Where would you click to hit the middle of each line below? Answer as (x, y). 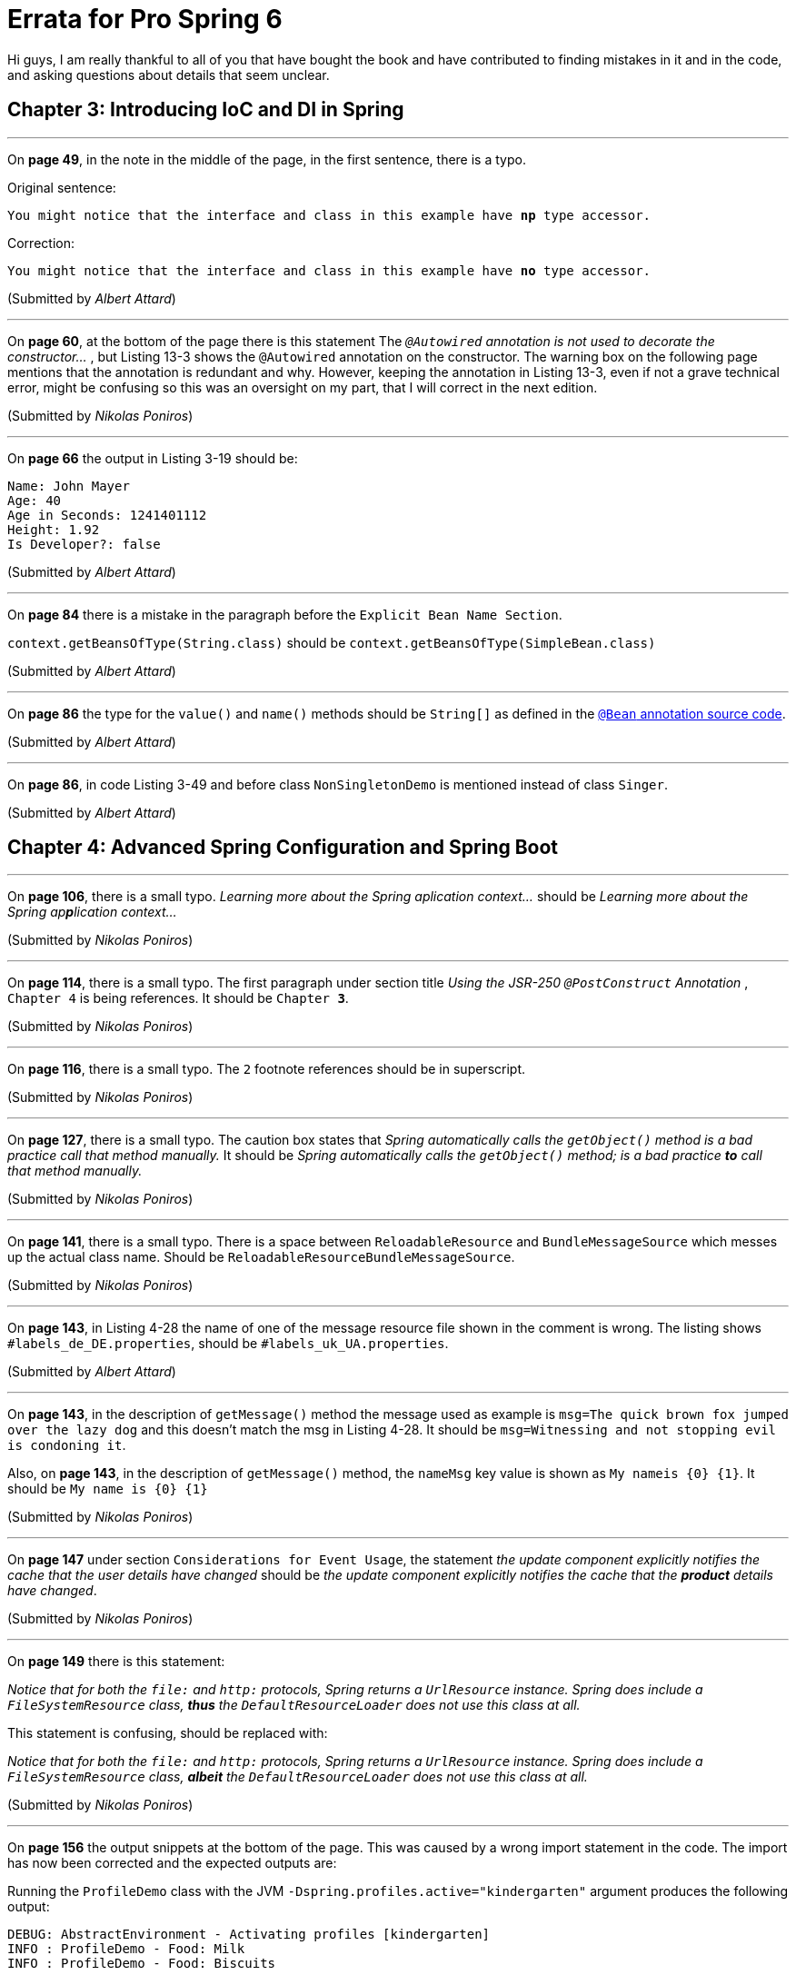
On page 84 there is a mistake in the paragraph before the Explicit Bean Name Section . (285, 614)
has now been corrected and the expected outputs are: (172, 1863)
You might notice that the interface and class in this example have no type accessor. (329, 270)
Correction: (41, 243)
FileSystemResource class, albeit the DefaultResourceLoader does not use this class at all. (298, 1777)
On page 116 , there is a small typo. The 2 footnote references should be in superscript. (267, 1069)
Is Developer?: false (84, 544)
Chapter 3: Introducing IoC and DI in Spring (206, 110)
